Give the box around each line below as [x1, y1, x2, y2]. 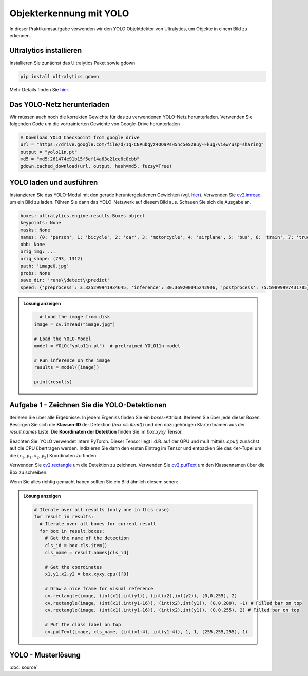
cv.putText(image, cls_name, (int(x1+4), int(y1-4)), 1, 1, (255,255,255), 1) [45, 629, 248, 634]
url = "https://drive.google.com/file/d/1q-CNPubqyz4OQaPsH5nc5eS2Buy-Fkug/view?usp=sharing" [20, 142, 264, 147]
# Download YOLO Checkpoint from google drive [20, 135, 140, 141]
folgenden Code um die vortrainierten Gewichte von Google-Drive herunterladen [9, 121, 180, 127]
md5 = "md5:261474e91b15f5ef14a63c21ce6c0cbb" [20, 156, 140, 162]
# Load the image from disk [39, 314, 110, 320]
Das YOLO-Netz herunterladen [9, 100, 110, 109]
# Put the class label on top [45, 622, 121, 628]
